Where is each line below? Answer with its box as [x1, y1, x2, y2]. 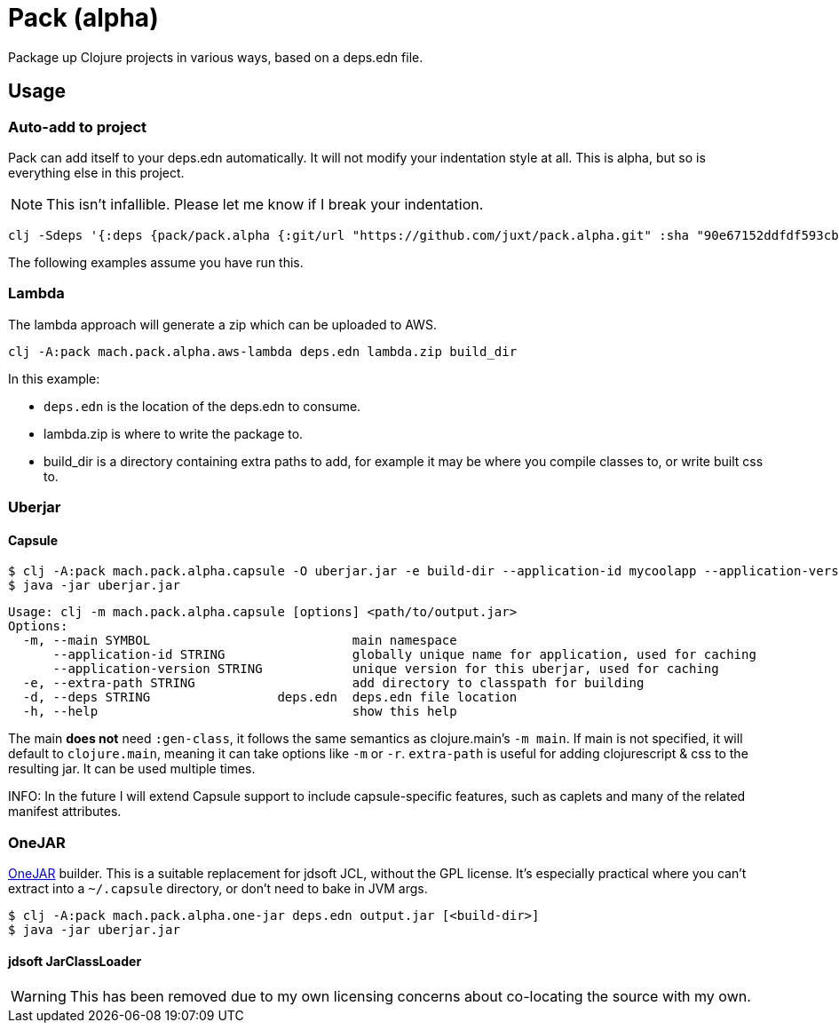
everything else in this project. [8, 164, 185, 180]
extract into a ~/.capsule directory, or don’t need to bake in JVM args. [8, 881, 428, 897]
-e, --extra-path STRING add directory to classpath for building [22, 676, 645, 691]
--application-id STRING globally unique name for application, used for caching [52, 647, 756, 662]
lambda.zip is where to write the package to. [44, 425, 304, 441]
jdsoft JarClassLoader [8, 953, 142, 969]
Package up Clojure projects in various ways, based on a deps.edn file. [8, 49, 423, 65]
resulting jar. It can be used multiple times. [8, 761, 256, 777]
